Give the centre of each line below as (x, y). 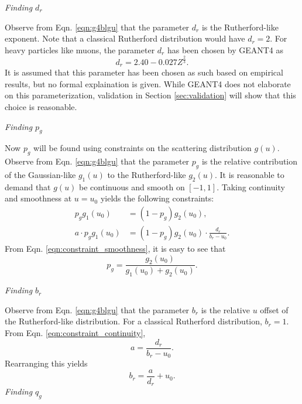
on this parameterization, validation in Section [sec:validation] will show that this (150, 95)
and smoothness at (38, 198)
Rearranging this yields (46, 363)
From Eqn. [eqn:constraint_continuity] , (75, 333)
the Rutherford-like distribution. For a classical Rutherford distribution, (133, 321)
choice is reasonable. (41, 106)
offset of (274, 309)
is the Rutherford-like (240, 27)
